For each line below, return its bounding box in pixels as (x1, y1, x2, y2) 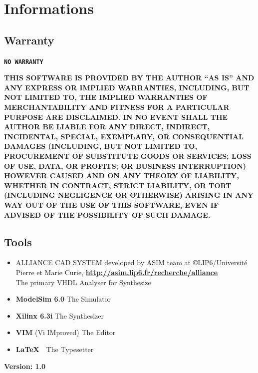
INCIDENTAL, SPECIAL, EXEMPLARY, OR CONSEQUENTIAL (4, 131, 244, 141)
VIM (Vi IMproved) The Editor (15, 327, 116, 338)
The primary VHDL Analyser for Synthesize (15, 277, 151, 287)
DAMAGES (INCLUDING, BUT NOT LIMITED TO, (4, 141, 197, 151)
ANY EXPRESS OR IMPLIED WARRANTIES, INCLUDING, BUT (4, 82, 250, 92)
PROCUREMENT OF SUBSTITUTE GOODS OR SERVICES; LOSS (4, 150, 252, 161)
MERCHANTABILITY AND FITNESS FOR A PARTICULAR (4, 102, 230, 112)
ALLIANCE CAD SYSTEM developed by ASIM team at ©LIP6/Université (15, 257, 248, 268)
